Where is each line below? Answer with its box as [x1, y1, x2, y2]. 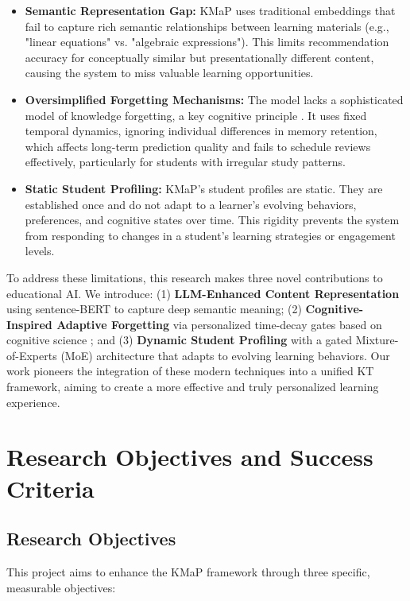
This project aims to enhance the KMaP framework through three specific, [6, 564, 370, 580]
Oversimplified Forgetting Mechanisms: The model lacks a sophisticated [25, 91, 404, 107]
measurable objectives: [6, 579, 116, 595]
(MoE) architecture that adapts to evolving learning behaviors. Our [60, 347, 390, 363]
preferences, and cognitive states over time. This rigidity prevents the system [25, 211, 400, 228]
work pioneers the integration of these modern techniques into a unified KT [6, 363, 374, 379]
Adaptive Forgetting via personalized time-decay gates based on [56, 316, 382, 332]
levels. [25, 242, 55, 259]
